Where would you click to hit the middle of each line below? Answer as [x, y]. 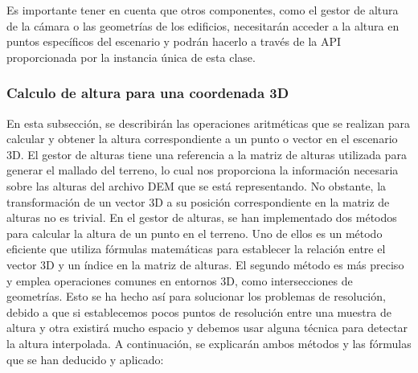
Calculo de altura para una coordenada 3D [148, 93]
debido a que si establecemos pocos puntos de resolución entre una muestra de [199, 312]
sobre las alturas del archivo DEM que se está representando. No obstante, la [197, 185]
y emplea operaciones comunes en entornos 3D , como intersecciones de [180, 280]
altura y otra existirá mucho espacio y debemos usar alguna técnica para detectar [207, 328]
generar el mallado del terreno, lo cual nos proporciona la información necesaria [203, 170]
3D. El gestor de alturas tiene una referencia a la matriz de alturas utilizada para [207, 154]
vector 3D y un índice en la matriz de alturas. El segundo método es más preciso [205, 264]
